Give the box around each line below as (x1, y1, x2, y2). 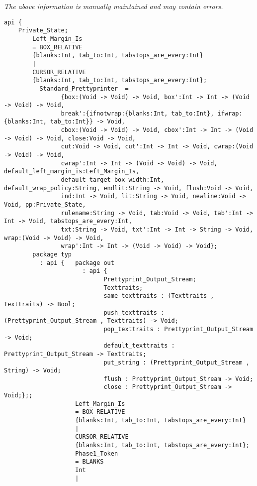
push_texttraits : (103, 309, 165, 316)
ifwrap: (217, 110, 243, 117)
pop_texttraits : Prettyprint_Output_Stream (103, 325, 254, 333)
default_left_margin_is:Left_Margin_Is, (4, 168, 140, 175)
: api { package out (39, 259, 114, 266)
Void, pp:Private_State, (4, 201, 86, 209)
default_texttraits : (103, 342, 175, 350)
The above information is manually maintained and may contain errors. (4, 1, 223, 11)
